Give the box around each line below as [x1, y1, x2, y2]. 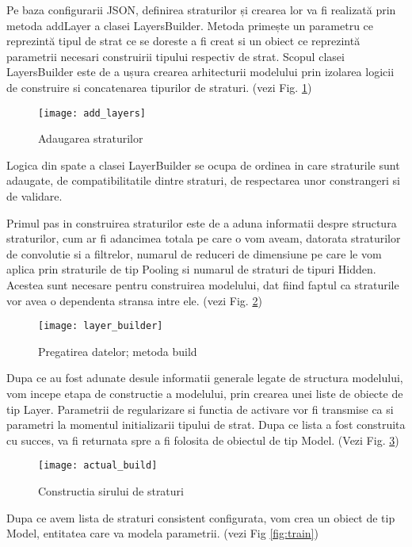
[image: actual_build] [38, 460, 158, 472]
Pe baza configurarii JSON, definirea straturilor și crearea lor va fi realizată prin [6, 2, 396, 17]
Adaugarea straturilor [38, 130, 143, 147]
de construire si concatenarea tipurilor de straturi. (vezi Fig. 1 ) [6, 78, 312, 95]
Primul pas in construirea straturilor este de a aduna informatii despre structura [6, 214, 397, 231]
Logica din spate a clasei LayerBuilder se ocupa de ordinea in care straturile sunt [6, 156, 400, 173]
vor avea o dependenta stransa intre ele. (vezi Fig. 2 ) [6, 292, 262, 308]
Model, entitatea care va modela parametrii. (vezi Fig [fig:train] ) [6, 525, 319, 541]
